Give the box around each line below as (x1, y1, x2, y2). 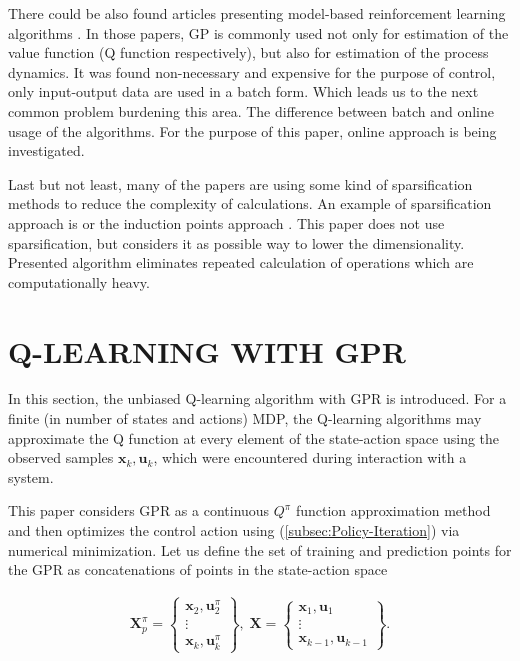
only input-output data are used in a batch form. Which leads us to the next (8, 81, 479, 102)
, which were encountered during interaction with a (153, 447, 467, 468)
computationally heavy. (8, 271, 150, 292)
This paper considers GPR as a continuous (8, 500, 270, 521)
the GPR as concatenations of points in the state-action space (8, 559, 388, 580)
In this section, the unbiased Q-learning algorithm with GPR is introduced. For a (8, 388, 507, 409)
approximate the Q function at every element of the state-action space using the (8, 427, 500, 448)
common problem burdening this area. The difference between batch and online (8, 100, 494, 121)
